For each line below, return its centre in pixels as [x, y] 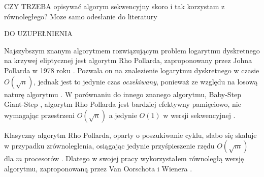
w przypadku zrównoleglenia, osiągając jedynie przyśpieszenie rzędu [109, 146]
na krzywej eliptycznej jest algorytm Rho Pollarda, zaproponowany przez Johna [128, 60]
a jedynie [123, 115]
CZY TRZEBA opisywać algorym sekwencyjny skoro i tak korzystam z [114, 6]
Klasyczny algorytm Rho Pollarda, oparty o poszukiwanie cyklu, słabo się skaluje [130, 135]
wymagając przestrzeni [39, 115]
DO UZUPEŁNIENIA [38, 33]
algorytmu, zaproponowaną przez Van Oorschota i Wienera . [98, 168]
